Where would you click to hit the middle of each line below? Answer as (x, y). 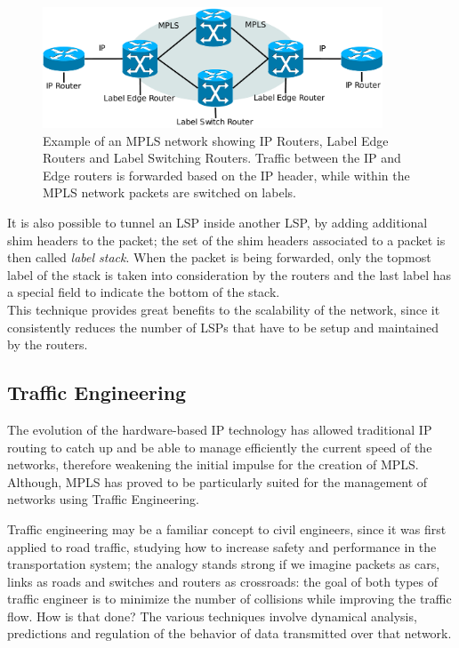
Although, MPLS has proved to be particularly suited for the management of (217, 481)
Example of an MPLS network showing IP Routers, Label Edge (216, 140)
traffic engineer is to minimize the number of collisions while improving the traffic (229, 599)
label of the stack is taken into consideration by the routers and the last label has (229, 274)
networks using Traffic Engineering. (103, 499)
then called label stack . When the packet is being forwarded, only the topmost (219, 257)
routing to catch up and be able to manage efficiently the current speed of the (220, 447)
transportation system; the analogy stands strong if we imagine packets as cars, (224, 564)
